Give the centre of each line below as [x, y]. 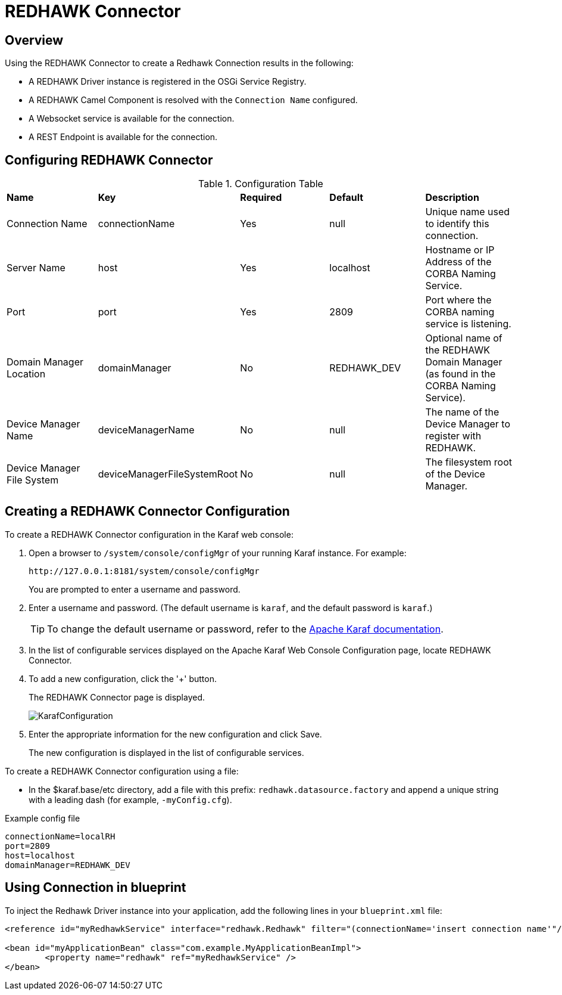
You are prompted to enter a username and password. [135, 589]
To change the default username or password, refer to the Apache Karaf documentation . [245, 629]
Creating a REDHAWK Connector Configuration [147, 512]
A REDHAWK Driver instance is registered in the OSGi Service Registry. [168, 82]
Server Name [36, 268]
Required [261, 198]
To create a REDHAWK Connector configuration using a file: [122, 771]
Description [452, 198]
